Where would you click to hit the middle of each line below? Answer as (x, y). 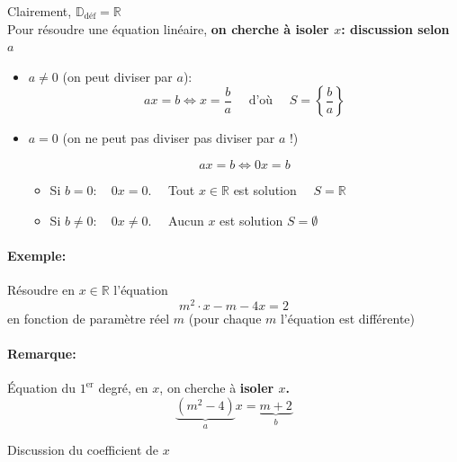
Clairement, (40, 11)
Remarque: (42, 353)
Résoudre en (41, 289)
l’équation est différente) (348, 318)
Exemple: (37, 255)
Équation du (42, 388)
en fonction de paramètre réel (89, 318)
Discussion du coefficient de (83, 450)
